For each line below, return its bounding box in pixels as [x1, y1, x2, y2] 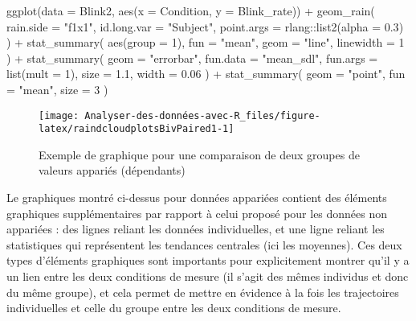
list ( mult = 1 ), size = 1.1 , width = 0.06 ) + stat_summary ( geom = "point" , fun [6, 65, 406, 82]
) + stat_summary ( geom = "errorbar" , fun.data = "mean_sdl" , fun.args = [6, 49, 378, 66]
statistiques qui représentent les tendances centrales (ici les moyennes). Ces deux [6, 236, 402, 253]
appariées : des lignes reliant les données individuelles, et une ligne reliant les [6, 220, 385, 237]
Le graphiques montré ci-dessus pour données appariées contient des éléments [6, 189, 387, 206]
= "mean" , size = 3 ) [6, 80, 108, 97]
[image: [39, 109, 80, 121]
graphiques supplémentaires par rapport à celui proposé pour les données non [6, 204, 388, 221]
